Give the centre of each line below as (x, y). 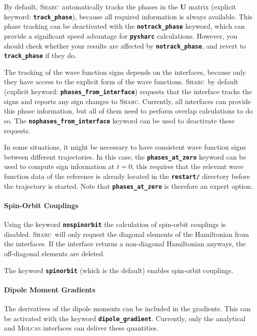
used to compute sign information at (59, 166)
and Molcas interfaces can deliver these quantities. (81, 328)
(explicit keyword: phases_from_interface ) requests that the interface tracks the (128, 91)
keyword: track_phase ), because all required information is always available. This (128, 16)
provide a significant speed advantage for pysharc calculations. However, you (121, 35)
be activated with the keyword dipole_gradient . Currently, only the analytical (125, 318)
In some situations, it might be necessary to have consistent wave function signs (125, 147)
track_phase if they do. (40, 55)
